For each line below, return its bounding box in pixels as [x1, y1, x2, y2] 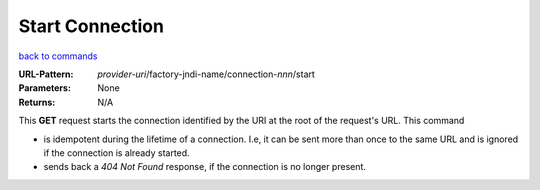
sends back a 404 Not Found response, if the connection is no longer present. [43, 161, 367, 173]
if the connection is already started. [43, 146, 190, 159]
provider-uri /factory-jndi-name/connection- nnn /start [97, 68, 315, 80]
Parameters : [18, 82, 72, 94]
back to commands [18, 50, 98, 62]
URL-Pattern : [18, 68, 74, 80]
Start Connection [18, 15, 165, 37]
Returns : [18, 96, 56, 108]
